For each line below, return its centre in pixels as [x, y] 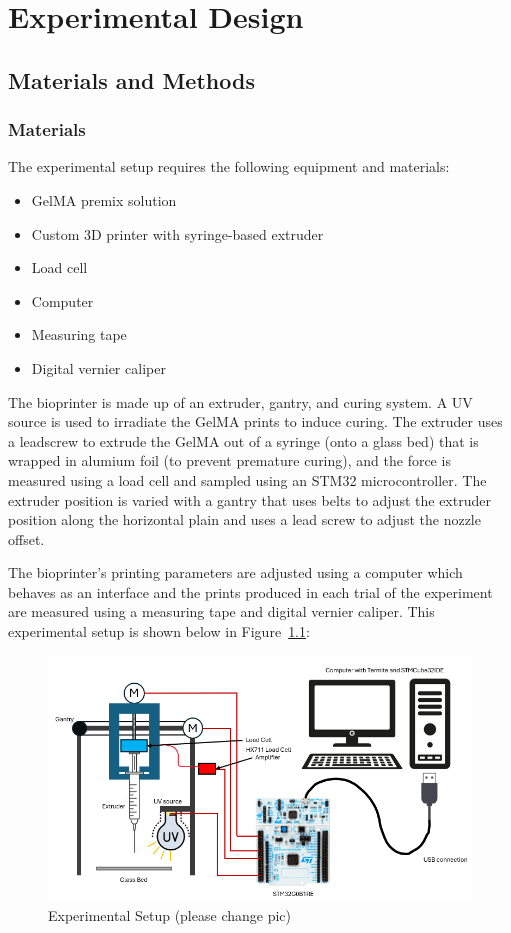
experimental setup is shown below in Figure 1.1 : [159, 631]
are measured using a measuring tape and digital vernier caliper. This [221, 611]
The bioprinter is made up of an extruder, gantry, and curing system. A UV [240, 401]
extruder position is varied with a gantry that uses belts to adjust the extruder [249, 499]
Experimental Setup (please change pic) [169, 915]
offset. [26, 538]
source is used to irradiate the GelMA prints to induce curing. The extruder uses [255, 421]
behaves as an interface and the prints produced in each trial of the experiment [250, 591]
